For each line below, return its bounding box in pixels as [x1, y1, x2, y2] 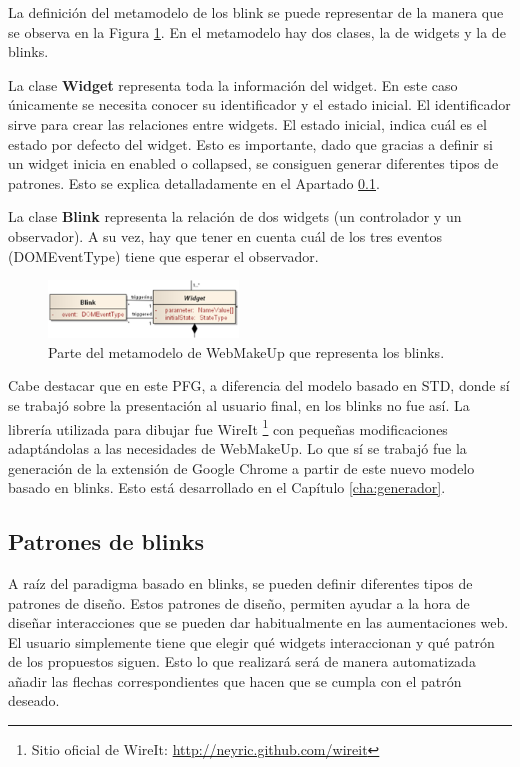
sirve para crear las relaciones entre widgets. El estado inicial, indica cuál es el [8, 113, 487, 134]
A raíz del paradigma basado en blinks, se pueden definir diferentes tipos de [8, 572, 473, 593]
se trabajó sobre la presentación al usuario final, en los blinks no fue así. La [8, 395, 470, 416]
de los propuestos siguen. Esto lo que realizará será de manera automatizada [8, 651, 476, 672]
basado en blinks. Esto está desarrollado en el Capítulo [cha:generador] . [8, 477, 446, 498]
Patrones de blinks [8, 526, 205, 557]
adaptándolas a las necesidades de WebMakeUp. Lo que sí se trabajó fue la [8, 437, 467, 458]
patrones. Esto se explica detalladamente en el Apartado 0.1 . [8, 172, 380, 193]
